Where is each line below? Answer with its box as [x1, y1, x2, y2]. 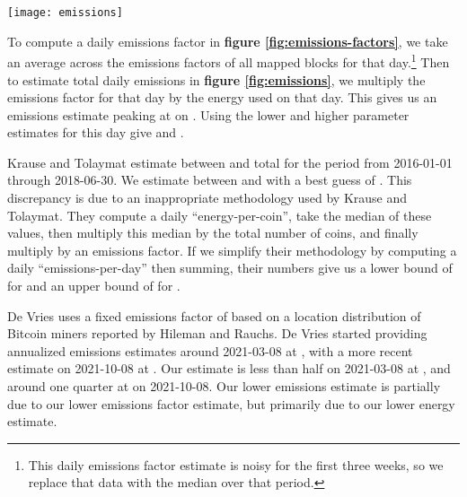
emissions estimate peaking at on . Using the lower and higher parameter [7, 105, 410, 124]
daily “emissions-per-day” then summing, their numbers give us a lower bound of [7, 258, 453, 277]
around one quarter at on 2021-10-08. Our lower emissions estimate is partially [7, 377, 441, 395]
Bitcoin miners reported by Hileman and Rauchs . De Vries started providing [7, 324, 427, 343]
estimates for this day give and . [7, 123, 184, 142]
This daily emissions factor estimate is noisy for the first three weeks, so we [28, 455, 444, 474]
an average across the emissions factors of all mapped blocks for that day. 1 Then [7, 50, 450, 71]
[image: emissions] [7, 6, 123, 19]
